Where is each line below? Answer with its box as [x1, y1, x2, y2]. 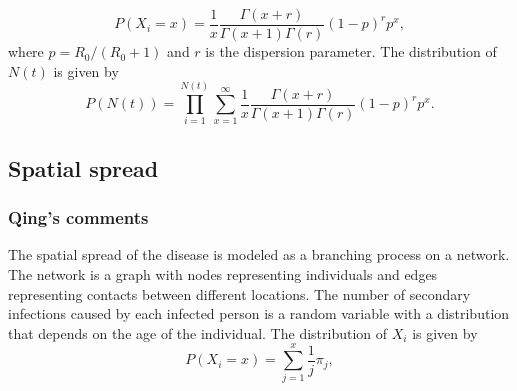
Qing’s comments [8, 205, 149, 230]
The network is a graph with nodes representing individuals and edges [8, 263, 438, 284]
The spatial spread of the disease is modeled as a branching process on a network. [8, 244, 510, 265]
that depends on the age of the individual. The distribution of [8, 322, 388, 343]
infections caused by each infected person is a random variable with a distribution [8, 303, 510, 324]
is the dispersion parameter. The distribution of [205, 41, 497, 62]
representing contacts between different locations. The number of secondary [8, 283, 471, 304]
